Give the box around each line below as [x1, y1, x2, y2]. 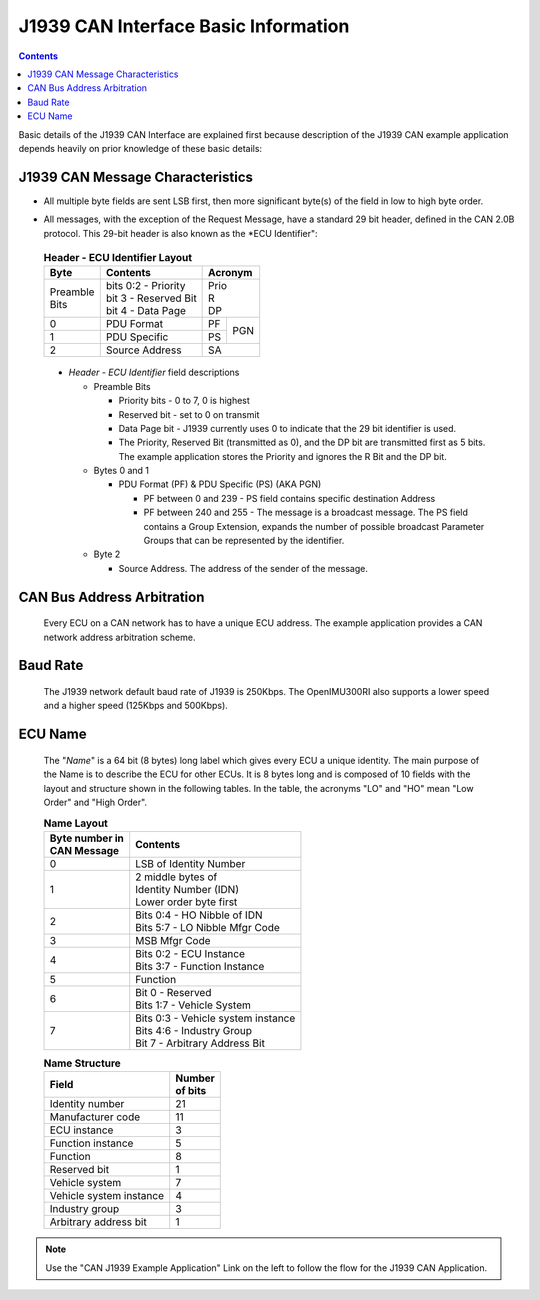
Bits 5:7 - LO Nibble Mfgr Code [135, 920, 280, 934]
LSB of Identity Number [135, 856, 246, 870]
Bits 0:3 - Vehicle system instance [135, 1011, 296, 1025]
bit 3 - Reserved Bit [105, 291, 197, 305]
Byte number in [49, 831, 124, 845]
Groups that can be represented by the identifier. [143, 535, 345, 547]
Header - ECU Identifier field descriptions [68, 366, 240, 379]
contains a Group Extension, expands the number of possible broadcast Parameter [143, 520, 485, 532]
